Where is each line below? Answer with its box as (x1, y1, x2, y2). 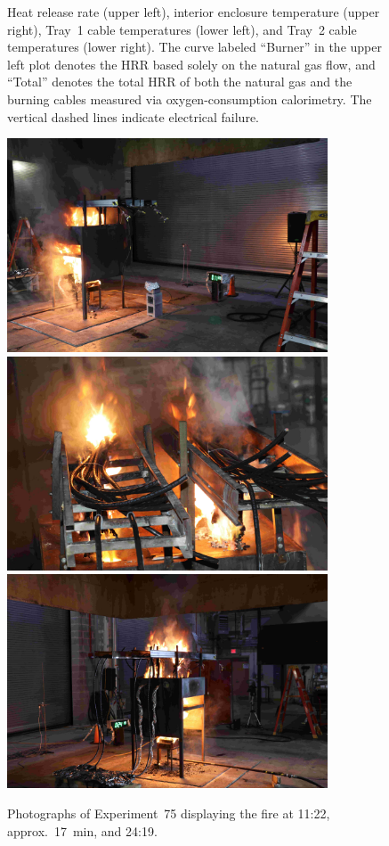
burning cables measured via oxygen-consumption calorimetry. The (7, 89, 372, 108)
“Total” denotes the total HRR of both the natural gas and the (7, 72, 353, 91)
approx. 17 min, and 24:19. (7, 821, 158, 840)
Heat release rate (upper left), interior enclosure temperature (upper (7, 3, 380, 21)
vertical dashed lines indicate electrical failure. (7, 107, 259, 126)
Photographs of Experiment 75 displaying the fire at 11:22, (7, 803, 330, 822)
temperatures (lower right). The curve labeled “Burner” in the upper (7, 37, 382, 56)
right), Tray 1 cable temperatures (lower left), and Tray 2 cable (7, 20, 357, 38)
